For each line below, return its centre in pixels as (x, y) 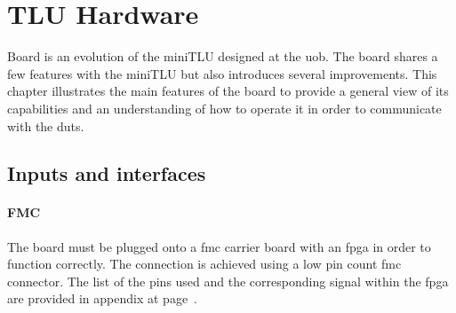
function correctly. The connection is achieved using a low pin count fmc (204, 264)
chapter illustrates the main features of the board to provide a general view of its (228, 91)
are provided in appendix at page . (103, 298)
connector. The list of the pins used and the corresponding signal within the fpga (228, 281)
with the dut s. (46, 125)
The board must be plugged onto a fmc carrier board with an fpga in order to (219, 246)
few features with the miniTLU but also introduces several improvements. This (222, 73)
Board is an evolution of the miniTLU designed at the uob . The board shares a (223, 56)
